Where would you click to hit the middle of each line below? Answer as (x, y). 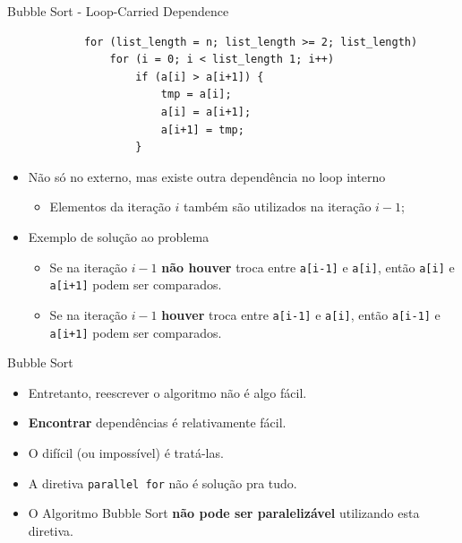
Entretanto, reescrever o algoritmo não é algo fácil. (167, 392)
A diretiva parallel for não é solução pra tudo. (163, 483)
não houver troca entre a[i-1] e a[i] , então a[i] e (308, 267)
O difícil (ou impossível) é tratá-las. (126, 452)
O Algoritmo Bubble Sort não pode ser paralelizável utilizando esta (224, 513)
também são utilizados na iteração (278, 207)
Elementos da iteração (110, 207)
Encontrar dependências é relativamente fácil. (157, 422)
